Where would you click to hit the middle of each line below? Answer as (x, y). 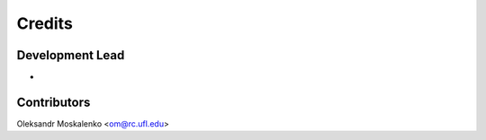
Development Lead (71, 55)
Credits (45, 23)
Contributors (54, 102)
